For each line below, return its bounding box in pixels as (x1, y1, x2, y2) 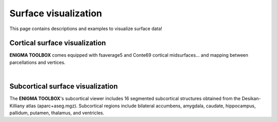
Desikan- (242, 95, 261, 102)
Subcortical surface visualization (9, 82, 118, 91)
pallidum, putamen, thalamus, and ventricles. (9, 110, 105, 116)
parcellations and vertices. (9, 59, 66, 65)
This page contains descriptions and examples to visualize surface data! (9, 26, 163, 32)
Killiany (9, 103, 25, 109)
